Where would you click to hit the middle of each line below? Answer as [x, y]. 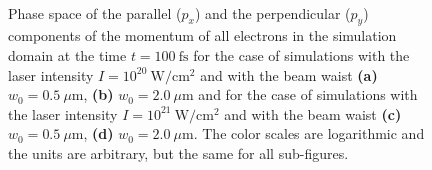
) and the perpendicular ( [272, 12]
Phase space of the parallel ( [95, 12]
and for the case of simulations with [308, 94]
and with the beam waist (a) [289, 74]
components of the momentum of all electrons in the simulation [202, 35]
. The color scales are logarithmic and [309, 133]
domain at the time [67, 54]
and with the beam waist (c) [313, 113]
